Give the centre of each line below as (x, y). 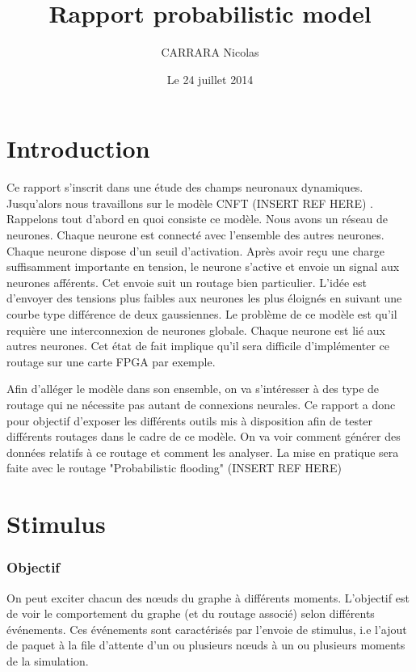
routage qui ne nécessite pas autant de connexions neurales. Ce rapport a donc (201, 404)
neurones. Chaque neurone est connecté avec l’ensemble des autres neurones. (195, 235)
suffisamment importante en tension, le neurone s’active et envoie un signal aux (203, 266)
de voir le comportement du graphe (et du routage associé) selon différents (191, 613)
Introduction (78, 148)
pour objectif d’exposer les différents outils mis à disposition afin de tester (190, 420)
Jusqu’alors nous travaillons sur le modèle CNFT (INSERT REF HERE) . (190, 203)
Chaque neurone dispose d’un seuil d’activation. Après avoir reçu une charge (195, 250)
